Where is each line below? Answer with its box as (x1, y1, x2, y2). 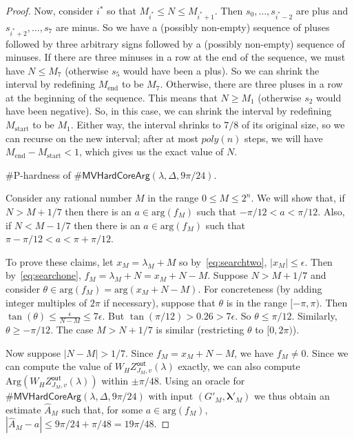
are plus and (295, 3, 348, 17)
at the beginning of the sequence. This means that (6, 90, 218, 104)
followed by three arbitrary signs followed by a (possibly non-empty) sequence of (6, 36, 345, 50)
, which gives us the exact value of (79, 144, 224, 159)
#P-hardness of (6, 167, 71, 182)
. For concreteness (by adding (198, 282, 322, 295)
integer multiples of (6, 295, 87, 309)
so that (107, 3, 136, 17)
